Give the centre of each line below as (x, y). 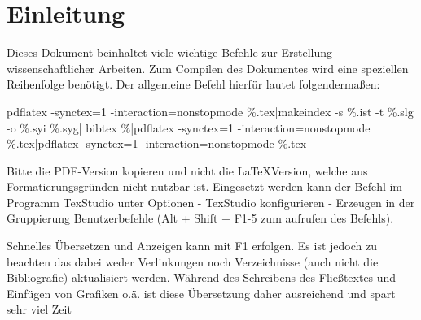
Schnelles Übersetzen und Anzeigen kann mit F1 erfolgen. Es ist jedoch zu (192, 246)
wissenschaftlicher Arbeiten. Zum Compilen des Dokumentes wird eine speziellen (208, 68)
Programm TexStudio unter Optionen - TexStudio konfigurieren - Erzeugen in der (211, 202)
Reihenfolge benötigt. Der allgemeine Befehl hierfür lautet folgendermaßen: (193, 84)
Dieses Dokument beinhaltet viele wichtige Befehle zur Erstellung (170, 52)
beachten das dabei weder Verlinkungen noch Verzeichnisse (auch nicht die (193, 261)
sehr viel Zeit (39, 309)
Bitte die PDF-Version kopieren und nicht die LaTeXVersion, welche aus (187, 170)
